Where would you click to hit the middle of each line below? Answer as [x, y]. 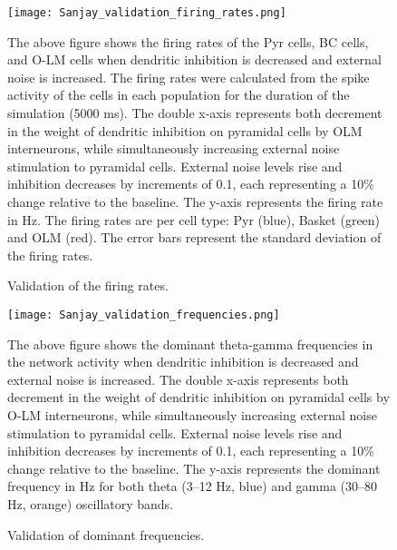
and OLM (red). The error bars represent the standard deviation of [194, 237]
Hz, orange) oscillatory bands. [91, 503]
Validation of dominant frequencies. [106, 534]
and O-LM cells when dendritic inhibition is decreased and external [194, 59]
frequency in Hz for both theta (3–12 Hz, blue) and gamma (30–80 [193, 486]
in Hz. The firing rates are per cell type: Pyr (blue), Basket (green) [194, 219]
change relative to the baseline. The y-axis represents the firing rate [195, 201]
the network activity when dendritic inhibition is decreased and [183, 362]
